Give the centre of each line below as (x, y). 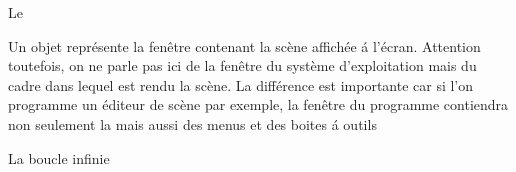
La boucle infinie (59, 157)
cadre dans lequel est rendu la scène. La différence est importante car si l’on (241, 84)
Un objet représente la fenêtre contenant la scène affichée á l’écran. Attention (244, 45)
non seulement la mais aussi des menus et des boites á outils (192, 123)
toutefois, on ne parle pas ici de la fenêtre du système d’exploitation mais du (242, 65)
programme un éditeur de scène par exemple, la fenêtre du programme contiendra (258, 104)
